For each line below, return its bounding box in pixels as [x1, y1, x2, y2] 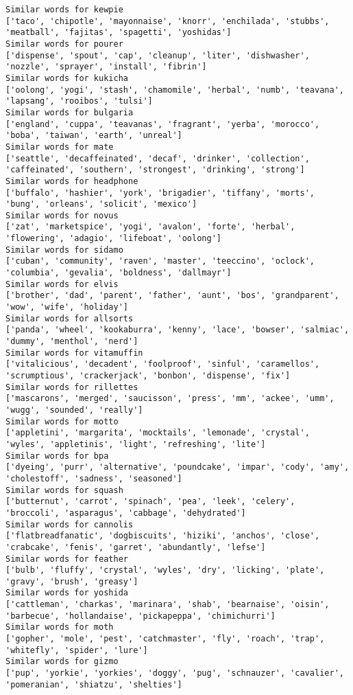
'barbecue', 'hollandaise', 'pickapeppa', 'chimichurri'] [5, 611, 276, 621]
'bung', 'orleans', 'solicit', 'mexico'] [5, 199, 197, 209]
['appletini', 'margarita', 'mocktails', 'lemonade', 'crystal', [5, 428, 310, 438]
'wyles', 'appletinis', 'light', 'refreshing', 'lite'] [5, 439, 266, 449]
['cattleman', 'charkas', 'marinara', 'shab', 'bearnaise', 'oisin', [5, 600, 330, 610]
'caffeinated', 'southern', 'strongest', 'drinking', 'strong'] [5, 165, 305, 175]
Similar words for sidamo [5, 244, 123, 255]
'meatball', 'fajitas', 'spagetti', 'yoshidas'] [5, 27, 232, 38]
